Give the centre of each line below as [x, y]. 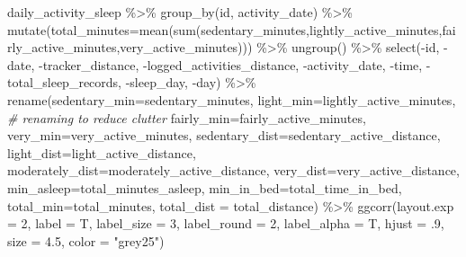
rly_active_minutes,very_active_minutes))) [130, 47]
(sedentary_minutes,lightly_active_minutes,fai [326, 29]
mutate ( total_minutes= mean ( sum [102, 29]
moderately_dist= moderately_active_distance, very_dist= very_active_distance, [233, 170]
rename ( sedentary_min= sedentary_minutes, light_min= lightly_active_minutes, [232, 99]
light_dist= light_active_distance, [102, 152]
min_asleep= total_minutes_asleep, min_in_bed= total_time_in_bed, [205, 187]
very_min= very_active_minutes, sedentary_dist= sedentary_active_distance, [224, 135]
